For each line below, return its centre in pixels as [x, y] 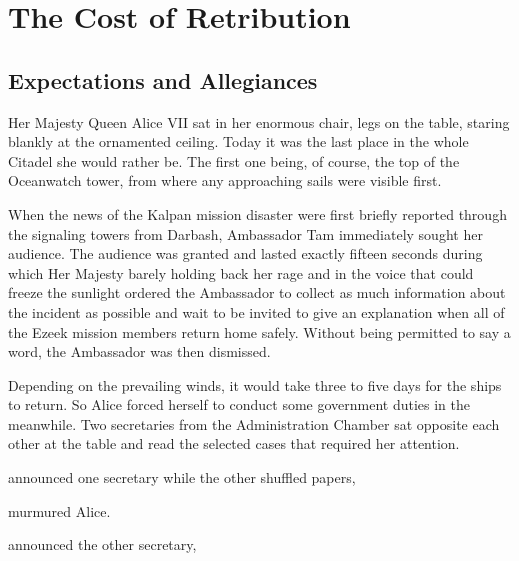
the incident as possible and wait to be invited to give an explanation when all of [256, 311]
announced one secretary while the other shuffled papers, [182, 477]
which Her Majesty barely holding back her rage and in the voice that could [241, 272]
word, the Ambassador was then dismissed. [139, 351]
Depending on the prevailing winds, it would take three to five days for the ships [255, 384]
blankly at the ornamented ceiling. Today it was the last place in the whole [238, 141]
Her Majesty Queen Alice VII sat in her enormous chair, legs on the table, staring [259, 121]
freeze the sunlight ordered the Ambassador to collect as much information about [257, 292]
